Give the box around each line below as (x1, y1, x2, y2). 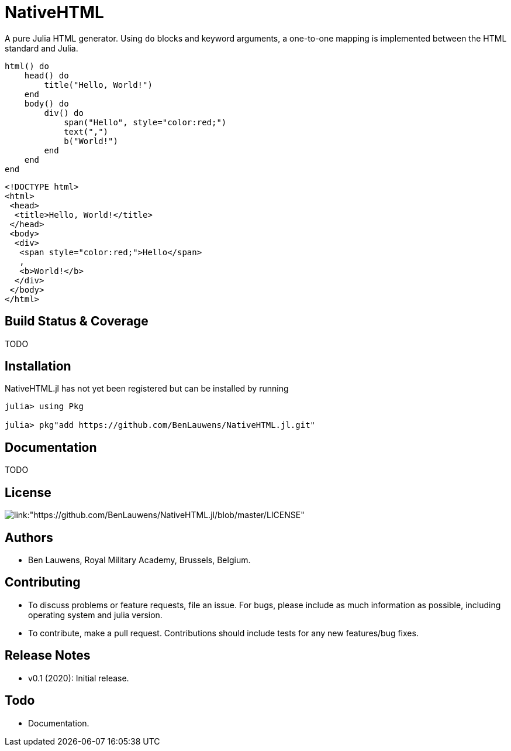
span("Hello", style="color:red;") (64, 117, 227, 127)
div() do (44, 108, 84, 118)
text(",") (64, 126, 109, 136)
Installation (5, 359, 71, 374)
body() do (24, 98, 69, 108)
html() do (5, 61, 49, 71)
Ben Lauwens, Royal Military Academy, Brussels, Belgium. (28, 554, 251, 565)
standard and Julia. (5, 43, 78, 53)
